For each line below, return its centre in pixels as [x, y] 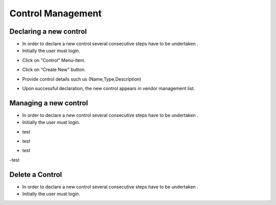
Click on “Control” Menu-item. [54, 60]
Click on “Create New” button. [54, 70]
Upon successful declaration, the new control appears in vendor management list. [109, 88]
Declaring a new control [48, 31]
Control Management [55, 13]
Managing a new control [49, 103]
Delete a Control [36, 175]
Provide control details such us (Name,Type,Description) [82, 79]
